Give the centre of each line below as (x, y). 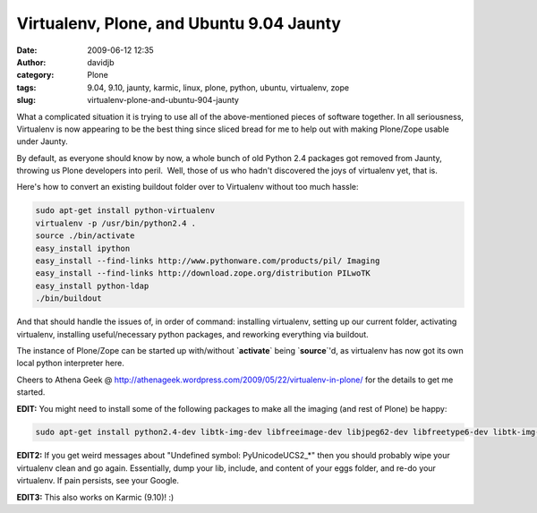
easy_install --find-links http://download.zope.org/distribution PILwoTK (203, 274)
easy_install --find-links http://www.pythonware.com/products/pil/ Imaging (208, 261)
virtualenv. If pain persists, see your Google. (98, 481)
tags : (26, 87)
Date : (27, 50)
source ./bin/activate (85, 236)
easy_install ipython (83, 248)
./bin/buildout (68, 299)
